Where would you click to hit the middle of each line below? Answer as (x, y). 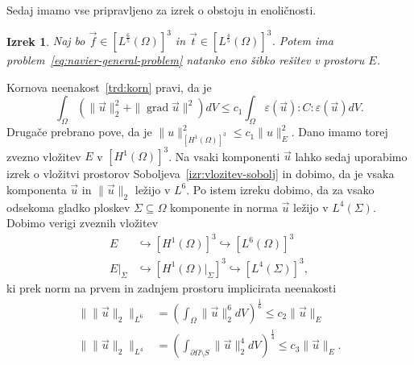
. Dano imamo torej (339, 132)
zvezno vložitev (44, 156)
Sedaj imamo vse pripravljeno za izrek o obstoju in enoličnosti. (161, 10)
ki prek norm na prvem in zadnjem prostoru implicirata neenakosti (172, 287)
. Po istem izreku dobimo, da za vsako (280, 189)
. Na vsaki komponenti (224, 156)
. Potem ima (302, 41)
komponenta (37, 189)
